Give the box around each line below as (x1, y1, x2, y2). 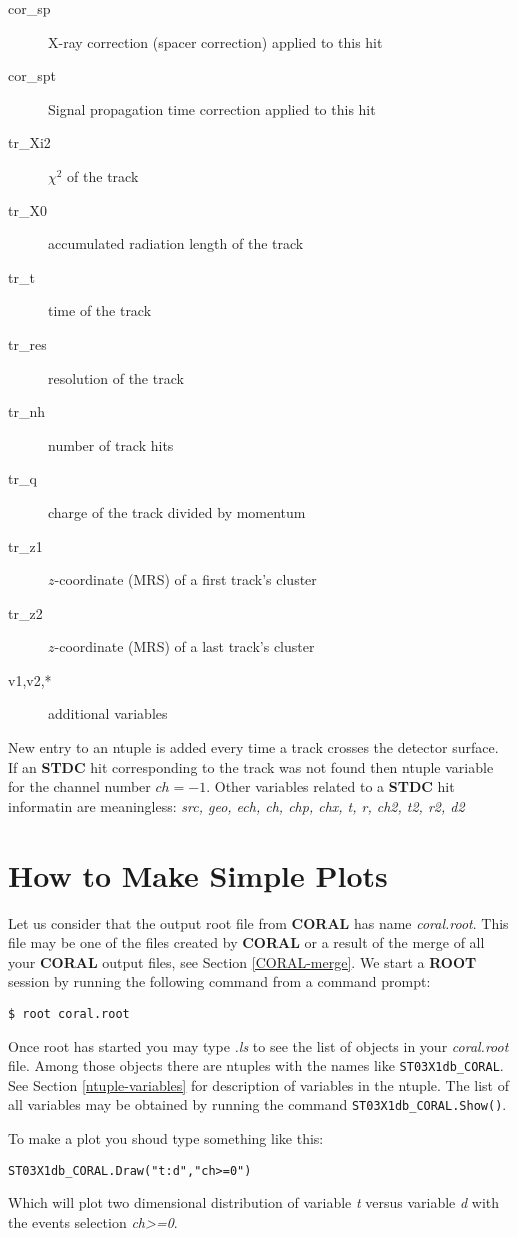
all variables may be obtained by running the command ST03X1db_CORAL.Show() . (8, 1094, 507, 1115)
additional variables (48, 703, 168, 724)
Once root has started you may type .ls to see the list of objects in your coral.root (8, 1035, 509, 1056)
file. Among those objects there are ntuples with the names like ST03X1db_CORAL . (8, 1055, 504, 1076)
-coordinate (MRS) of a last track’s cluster (54, 636, 315, 657)
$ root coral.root (8, 1006, 130, 1021)
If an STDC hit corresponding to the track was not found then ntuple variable (8, 756, 494, 777)
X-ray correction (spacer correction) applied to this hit (48, 31, 383, 52)
